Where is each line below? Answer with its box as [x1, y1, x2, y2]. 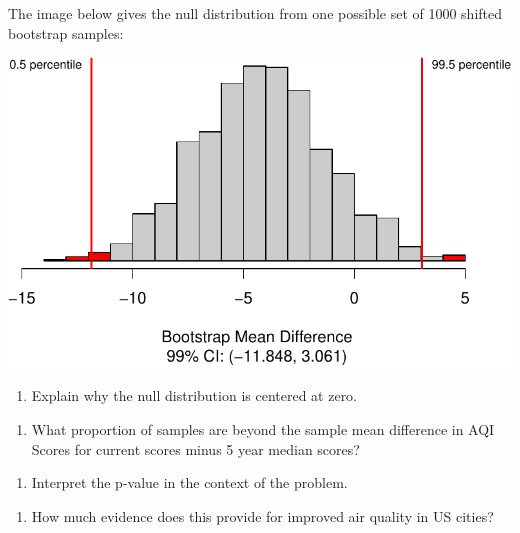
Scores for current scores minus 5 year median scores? [31, 438, 360, 459]
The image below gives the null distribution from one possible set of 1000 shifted [8, 3, 503, 23]
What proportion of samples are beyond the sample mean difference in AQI [31, 419, 495, 440]
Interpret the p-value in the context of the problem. [31, 472, 348, 493]
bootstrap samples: [8, 22, 124, 43]
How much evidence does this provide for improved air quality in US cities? [31, 505, 494, 526]
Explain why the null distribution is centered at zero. [31, 385, 358, 406]
